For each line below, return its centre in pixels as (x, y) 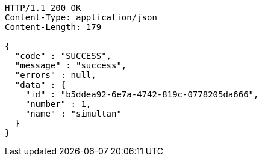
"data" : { (40, 85)
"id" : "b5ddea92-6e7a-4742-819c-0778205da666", (142, 94)
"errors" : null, (55, 75)
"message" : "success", (71, 65)
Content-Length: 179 (53, 27)
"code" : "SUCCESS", (63, 56)
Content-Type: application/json (81, 17)
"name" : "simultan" (73, 114)
